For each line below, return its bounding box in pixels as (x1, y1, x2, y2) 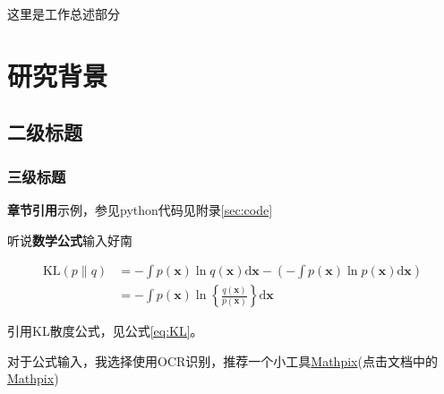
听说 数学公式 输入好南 (7, 230, 132, 249)
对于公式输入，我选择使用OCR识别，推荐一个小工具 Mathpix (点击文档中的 (7, 351, 438, 370)
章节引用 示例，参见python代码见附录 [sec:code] (7, 200, 273, 218)
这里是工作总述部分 (7, 4, 120, 22)
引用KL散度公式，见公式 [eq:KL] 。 (7, 321, 203, 340)
